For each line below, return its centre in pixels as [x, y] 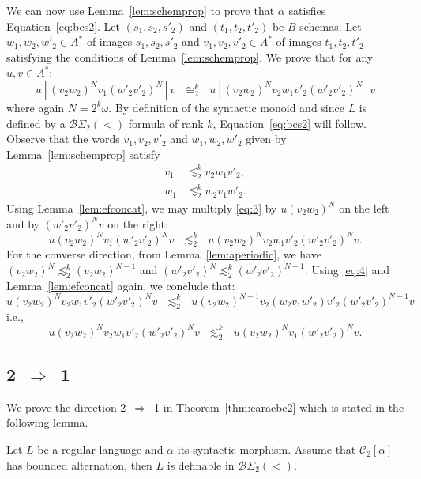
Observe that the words [63, 139]
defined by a [36, 123]
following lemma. [47, 422]
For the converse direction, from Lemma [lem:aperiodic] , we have [164, 254]
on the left [364, 208]
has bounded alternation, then [79, 464]
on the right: [138, 223]
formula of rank [166, 123]
